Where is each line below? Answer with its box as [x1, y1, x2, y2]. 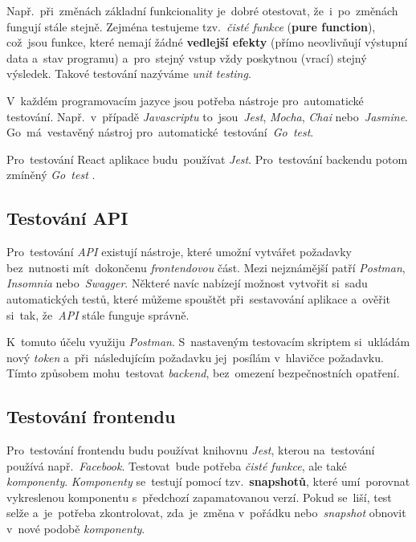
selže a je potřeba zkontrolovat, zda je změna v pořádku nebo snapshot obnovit [6, 504, 406, 521]
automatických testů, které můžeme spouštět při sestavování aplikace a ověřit [6, 290, 391, 307]
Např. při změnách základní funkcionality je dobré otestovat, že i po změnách [6, 2, 398, 18]
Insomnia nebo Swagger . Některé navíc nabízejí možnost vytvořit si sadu [6, 275, 368, 291]
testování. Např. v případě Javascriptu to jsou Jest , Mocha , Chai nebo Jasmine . [6, 108, 408, 124]
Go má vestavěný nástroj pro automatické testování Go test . [6, 124, 314, 141]
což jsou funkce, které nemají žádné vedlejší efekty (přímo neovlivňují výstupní [6, 34, 408, 51]
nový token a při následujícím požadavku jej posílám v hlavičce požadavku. [6, 348, 384, 365]
